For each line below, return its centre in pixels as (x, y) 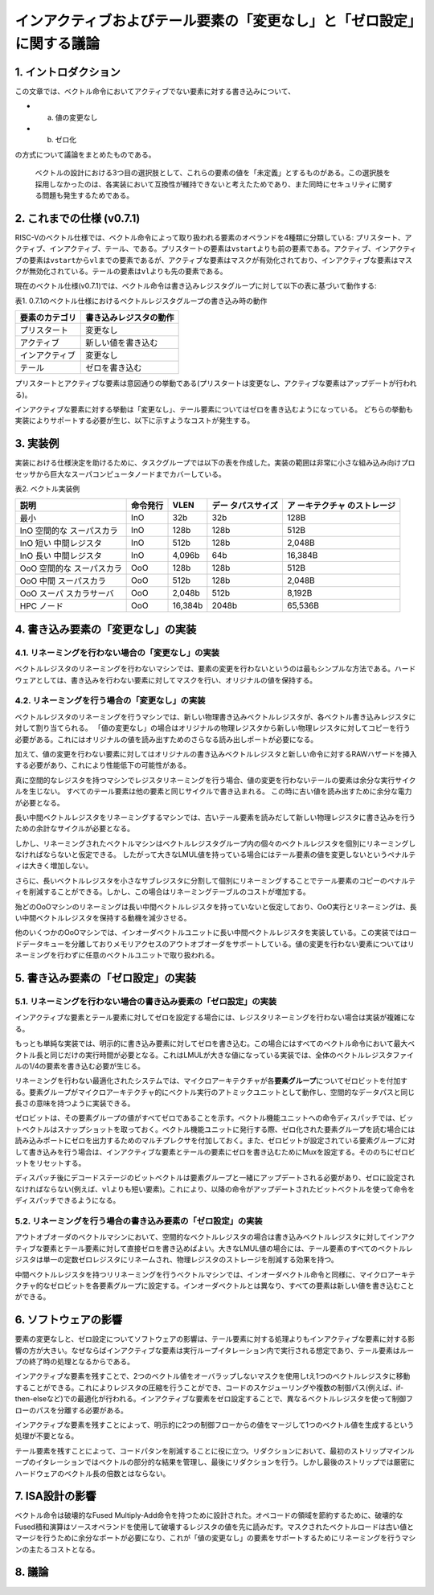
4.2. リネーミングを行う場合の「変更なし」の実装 (110, 701)
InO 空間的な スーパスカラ (69, 531)
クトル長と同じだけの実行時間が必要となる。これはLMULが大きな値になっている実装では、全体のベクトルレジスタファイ (214, 1055)
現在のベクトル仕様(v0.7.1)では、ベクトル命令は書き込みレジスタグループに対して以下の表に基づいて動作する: (196, 286)
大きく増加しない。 (60, 866)
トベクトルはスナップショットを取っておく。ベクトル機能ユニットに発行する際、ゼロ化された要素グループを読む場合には (215, 1129)
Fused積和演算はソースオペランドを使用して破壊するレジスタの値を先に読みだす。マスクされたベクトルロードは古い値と (214, 1527)
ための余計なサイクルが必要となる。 (74, 829)
